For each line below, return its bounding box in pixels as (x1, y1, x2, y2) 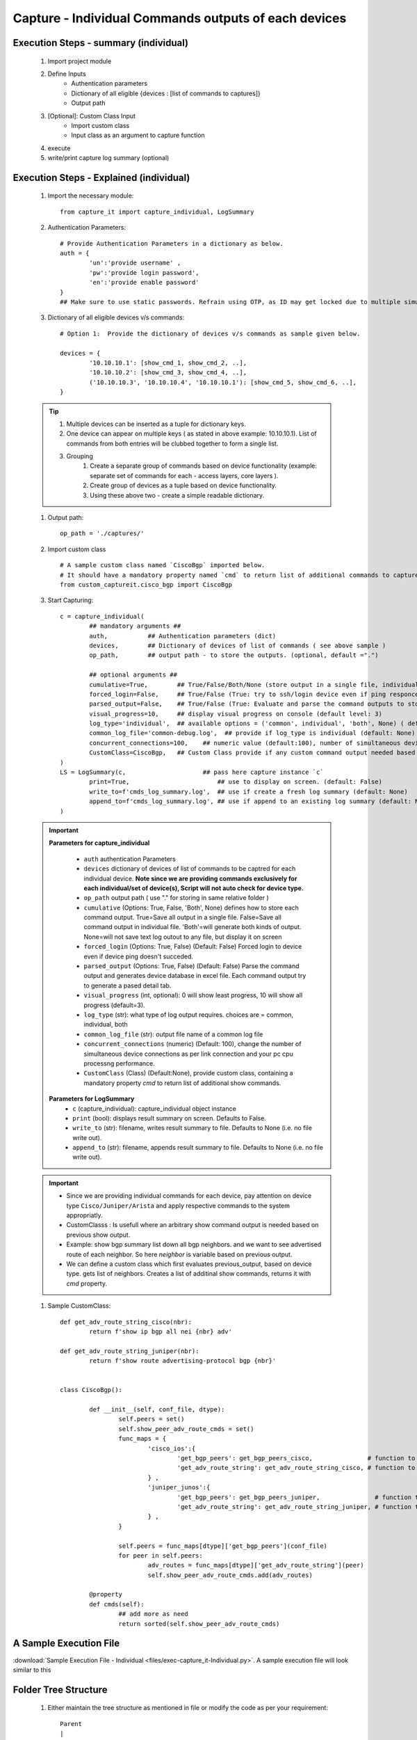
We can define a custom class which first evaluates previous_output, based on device (66, 1260, 312, 1268)
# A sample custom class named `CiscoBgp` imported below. (60, 561, 265, 569)
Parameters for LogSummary (49, 1095, 135, 1103)
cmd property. (66, 1279, 108, 1288)
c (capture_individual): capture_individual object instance (72, 1104, 236, 1113)
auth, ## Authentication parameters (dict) (89, 632, 277, 640)
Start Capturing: (47, 596, 94, 605)
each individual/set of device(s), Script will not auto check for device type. (83, 884, 304, 892)
